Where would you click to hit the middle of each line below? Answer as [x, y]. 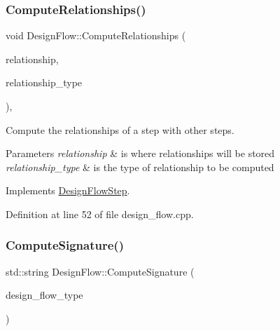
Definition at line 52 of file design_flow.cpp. [100, 214]
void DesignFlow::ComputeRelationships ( [96, 35]
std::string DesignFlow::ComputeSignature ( [100, 271]
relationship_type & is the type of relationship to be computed [140, 167]
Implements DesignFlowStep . [68, 190]
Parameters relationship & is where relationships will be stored [140, 153]
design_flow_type [44, 295]
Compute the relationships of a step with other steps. [120, 129]
